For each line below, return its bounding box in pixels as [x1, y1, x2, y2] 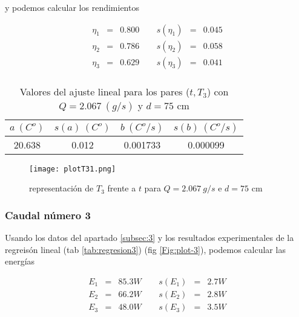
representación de [29, 182, 94, 194]
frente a [107, 182, 136, 194]
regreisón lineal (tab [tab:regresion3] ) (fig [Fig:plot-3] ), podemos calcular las [5, 243, 286, 255]
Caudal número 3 [5, 207, 91, 222]
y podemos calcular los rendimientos [5, 1, 139, 13]
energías [5, 255, 35, 267]
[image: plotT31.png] [29, 164, 116, 173]
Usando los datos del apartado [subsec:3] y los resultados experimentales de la [5, 231, 294, 244]
